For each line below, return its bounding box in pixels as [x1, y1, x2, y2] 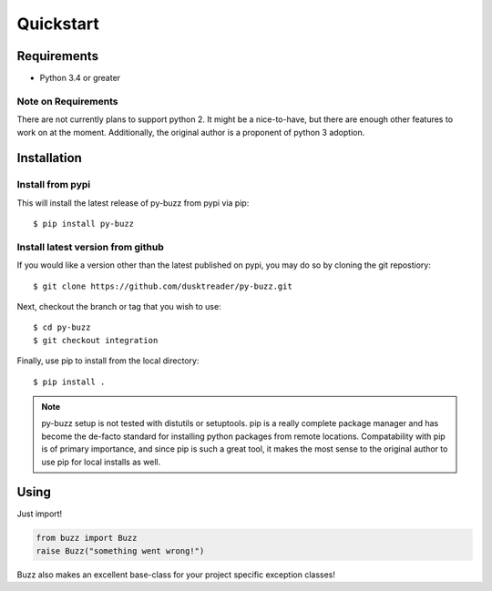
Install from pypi [16, 178, 91, 191]
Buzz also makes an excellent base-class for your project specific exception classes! [16, 569, 336, 580]
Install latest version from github [16, 240, 164, 253]
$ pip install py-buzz [33, 219, 135, 229]
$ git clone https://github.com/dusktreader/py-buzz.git [33, 280, 293, 291]
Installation [16, 150, 82, 166]
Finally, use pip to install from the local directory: [16, 355, 200, 366]
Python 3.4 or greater [39, 73, 121, 84]
